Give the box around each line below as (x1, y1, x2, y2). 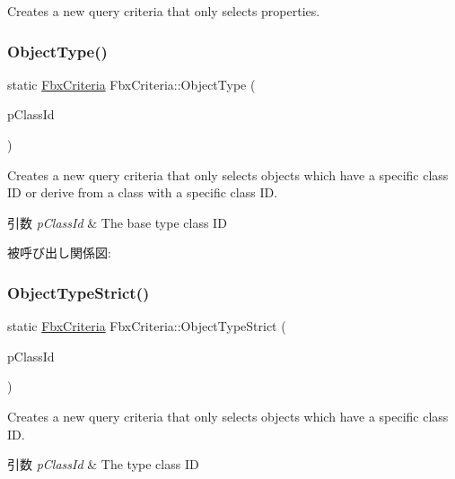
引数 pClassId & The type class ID (7, 455, 199, 474)
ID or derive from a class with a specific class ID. (7, 183, 278, 202)
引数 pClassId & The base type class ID (7, 213, 227, 231)
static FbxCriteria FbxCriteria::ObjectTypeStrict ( (7, 317, 286, 335)
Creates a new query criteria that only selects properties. (7, 2, 320, 20)
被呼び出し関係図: (7, 243, 111, 262)
